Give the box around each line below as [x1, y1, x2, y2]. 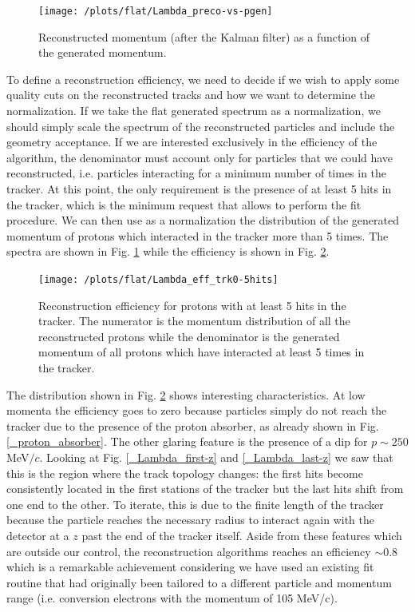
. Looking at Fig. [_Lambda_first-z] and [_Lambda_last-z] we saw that [39, 448, 393, 465]
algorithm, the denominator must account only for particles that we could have [6, 149, 393, 165]
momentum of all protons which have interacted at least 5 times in [38, 344, 365, 360]
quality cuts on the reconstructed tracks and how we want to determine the [6, 86, 375, 103]
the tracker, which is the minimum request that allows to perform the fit [6, 196, 362, 213]
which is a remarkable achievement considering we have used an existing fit [6, 558, 374, 575]
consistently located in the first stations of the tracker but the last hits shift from [6, 480, 404, 497]
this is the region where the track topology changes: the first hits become [6, 464, 363, 481]
